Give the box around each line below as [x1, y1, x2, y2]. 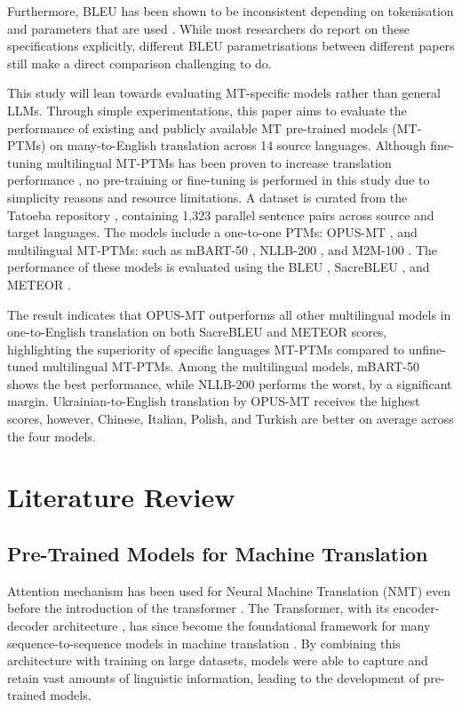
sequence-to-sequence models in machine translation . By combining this [7, 633, 401, 652]
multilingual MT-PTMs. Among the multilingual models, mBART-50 [42, 357, 419, 376]
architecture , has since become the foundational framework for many [52, 616, 431, 635]
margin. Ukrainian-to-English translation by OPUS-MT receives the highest [7, 392, 420, 410]
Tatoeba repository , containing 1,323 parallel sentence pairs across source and [7, 205, 434, 224]
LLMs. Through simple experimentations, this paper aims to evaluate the [7, 100, 407, 119]
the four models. [7, 426, 96, 445]
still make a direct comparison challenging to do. [7, 53, 272, 72]
